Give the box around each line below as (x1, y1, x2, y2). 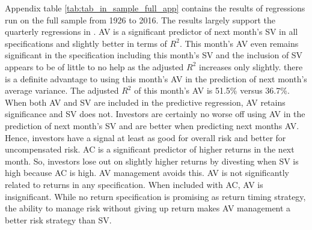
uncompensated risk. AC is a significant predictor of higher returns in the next (5, 143, 295, 156)
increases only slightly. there (199, 60, 303, 73)
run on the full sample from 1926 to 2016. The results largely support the (5, 13, 276, 26)
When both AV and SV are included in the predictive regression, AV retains (5, 95, 286, 108)
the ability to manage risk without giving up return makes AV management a (5, 202, 291, 214)
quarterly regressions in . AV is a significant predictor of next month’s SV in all (5, 25, 298, 38)
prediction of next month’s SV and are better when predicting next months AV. (5, 119, 299, 132)
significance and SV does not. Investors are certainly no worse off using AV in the (5, 107, 305, 120)
